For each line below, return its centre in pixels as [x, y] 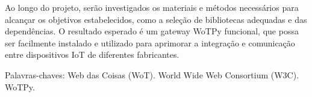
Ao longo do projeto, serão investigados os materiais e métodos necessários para [152, 7]
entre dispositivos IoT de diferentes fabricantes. [92, 55]
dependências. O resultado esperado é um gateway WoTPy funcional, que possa [152, 31]
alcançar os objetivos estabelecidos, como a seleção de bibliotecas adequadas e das [156, 19]
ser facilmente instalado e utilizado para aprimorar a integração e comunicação [150, 42]
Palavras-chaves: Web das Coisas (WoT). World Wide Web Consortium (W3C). [152, 74]
